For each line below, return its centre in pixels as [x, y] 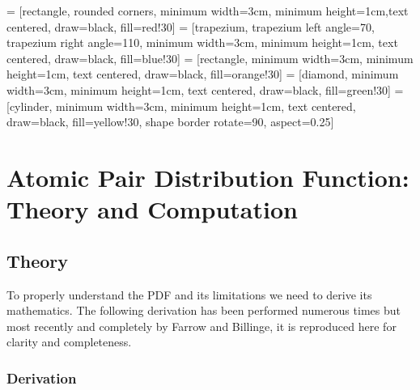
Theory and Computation [152, 209]
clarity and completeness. [69, 342]
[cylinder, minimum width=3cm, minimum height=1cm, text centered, [181, 106]
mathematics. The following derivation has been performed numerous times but [204, 310]
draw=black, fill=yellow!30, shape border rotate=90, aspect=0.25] [170, 122]
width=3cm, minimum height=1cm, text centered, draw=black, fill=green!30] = [205, 89]
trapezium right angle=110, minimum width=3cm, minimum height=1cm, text [202, 42]
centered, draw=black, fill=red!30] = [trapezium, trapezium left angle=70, [191, 26]
